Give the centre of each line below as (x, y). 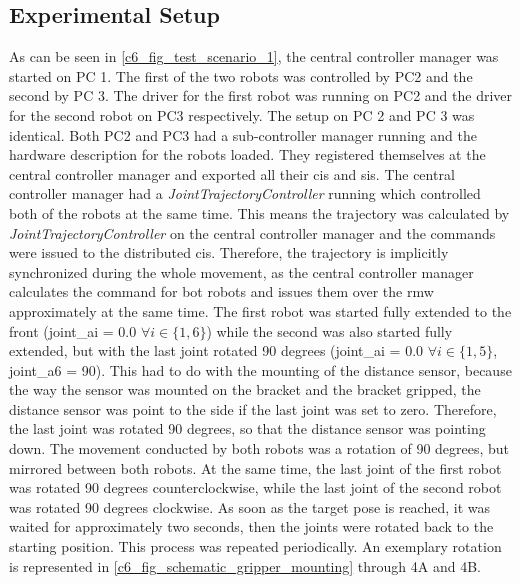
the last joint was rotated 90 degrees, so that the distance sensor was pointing (247, 428)
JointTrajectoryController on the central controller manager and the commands (252, 232)
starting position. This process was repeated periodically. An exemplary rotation (255, 546)
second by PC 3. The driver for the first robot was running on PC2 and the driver (261, 95)
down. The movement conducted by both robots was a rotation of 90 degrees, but (259, 448)
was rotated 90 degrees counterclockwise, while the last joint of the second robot (255, 487)
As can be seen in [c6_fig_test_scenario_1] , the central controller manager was (254, 56)
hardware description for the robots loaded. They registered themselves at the (247, 154)
